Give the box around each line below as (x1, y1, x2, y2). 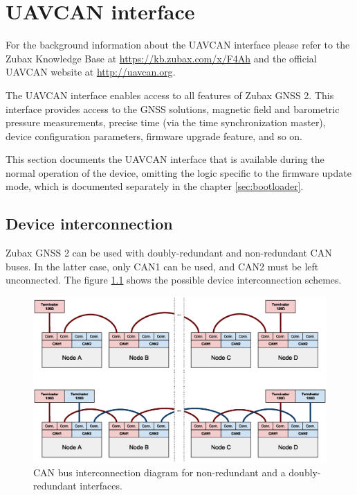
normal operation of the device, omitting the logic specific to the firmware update (6, 165, 351, 180)
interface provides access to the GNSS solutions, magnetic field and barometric (6, 101, 340, 116)
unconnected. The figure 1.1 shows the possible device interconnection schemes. (6, 272, 342, 287)
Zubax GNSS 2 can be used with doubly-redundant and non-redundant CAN (6, 245, 332, 260)
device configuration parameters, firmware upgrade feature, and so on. (6, 128, 303, 143)
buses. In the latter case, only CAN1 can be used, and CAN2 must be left (6, 259, 319, 273)
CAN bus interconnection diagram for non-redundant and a (33, 464, 286, 479)
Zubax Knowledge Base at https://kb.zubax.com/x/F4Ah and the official (6, 51, 317, 65)
